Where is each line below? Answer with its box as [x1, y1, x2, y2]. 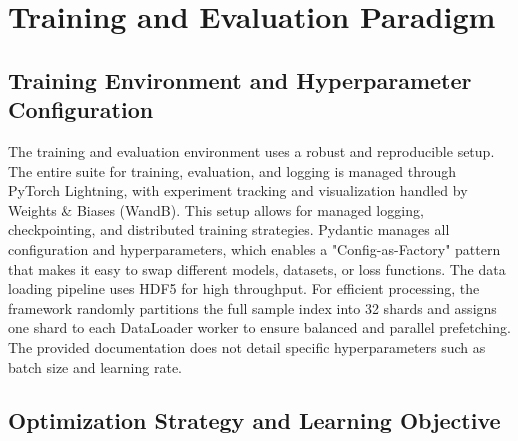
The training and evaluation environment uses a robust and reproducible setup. [8, 140, 495, 161]
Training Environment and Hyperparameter [8, 64, 472, 95]
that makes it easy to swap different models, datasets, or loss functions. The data [8, 258, 506, 279]
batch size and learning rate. [8, 356, 182, 377]
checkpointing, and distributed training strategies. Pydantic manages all [8, 219, 450, 240]
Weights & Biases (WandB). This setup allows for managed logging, [8, 199, 424, 220]
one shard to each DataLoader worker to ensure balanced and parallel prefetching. [8, 317, 511, 338]
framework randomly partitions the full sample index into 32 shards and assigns [8, 297, 497, 318]
